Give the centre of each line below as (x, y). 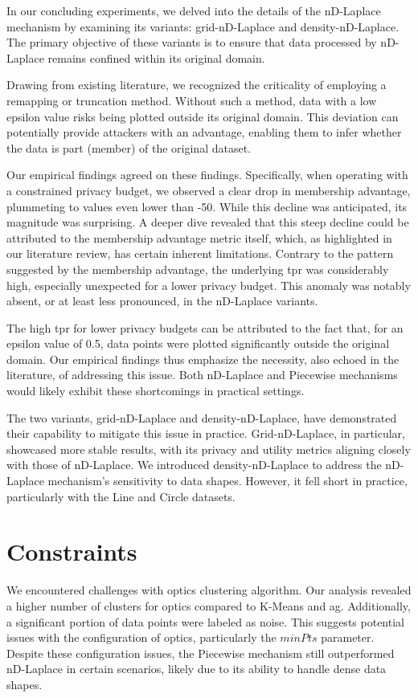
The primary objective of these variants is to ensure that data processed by (192, 42)
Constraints (72, 551)
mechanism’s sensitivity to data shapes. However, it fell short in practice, (227, 481)
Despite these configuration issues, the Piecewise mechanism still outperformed (201, 653)
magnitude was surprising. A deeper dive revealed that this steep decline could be (208, 222)
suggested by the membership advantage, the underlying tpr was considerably (198, 269)
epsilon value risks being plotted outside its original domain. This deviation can (203, 116)
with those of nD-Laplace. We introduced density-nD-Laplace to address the (194, 465)
